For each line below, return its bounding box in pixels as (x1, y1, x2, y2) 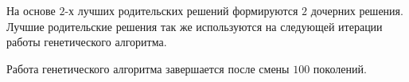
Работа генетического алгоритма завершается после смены (6, 60, 290, 76)
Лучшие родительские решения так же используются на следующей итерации (6, 18, 383, 34)
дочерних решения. (310, 2, 403, 18)
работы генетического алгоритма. (6, 33, 167, 50)
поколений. (313, 60, 367, 76)
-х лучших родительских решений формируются (64, 2, 298, 18)
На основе (6, 2, 56, 18)
